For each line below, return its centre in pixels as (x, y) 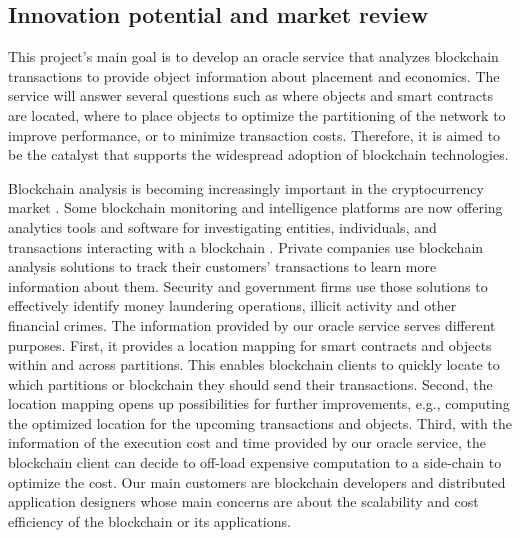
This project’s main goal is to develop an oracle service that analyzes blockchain (253, 56)
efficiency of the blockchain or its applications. (149, 520)
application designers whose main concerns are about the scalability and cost (243, 501)
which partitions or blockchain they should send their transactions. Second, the (250, 383)
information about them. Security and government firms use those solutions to (248, 285)
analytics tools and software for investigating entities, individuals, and (222, 226)
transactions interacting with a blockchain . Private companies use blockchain (246, 246)
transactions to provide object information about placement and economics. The (254, 75)
